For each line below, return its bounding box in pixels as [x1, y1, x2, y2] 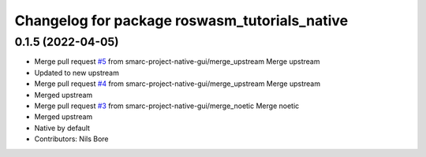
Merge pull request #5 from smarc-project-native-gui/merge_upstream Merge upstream [34, 57, 320, 66]
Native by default [34, 123, 91, 133]
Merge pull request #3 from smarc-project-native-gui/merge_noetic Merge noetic [34, 101, 300, 110]
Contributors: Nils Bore [34, 134, 110, 144]
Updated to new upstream [34, 68, 120, 77]
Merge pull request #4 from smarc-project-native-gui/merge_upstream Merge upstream [34, 79, 321, 88]
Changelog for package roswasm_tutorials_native [14, 12, 349, 29]
